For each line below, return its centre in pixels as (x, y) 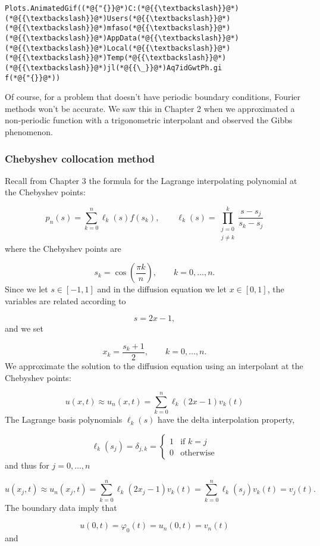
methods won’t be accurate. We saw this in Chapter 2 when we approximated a (150, 108)
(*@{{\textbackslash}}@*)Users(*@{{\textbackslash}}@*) (118, 18)
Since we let (26, 289)
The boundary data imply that (61, 507)
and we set (24, 328)
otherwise (197, 453)
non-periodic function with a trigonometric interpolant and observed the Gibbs (149, 120)
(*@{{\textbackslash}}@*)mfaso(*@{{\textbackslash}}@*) (118, 28)
